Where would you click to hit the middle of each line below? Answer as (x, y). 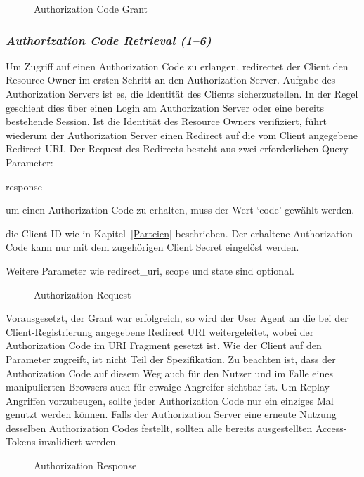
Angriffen (26, 400)
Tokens (21, 442)
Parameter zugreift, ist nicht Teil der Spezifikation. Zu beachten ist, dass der (171, 359)
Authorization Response (85, 465)
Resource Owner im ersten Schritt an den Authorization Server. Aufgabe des (171, 80)
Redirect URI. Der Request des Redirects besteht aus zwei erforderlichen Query (177, 149)
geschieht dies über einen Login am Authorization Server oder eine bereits (165, 107)
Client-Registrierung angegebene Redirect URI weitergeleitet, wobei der (160, 331)
